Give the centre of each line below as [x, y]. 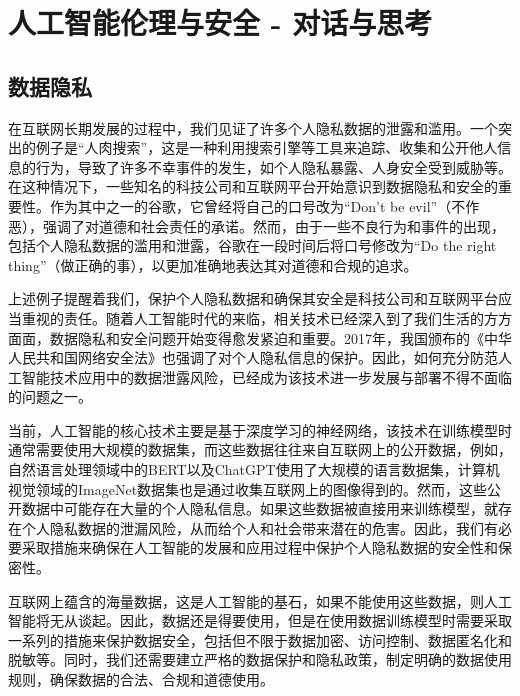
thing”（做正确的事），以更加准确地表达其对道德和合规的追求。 [213, 264]
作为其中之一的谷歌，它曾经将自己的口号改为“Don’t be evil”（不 [257, 205]
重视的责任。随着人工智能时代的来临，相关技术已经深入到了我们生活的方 [259, 317]
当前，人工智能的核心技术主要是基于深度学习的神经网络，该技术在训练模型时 [260, 429]
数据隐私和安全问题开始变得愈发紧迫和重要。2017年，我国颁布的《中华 [280, 337]
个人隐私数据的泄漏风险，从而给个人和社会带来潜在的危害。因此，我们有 [259, 527]
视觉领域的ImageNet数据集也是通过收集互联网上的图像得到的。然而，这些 [248, 488]
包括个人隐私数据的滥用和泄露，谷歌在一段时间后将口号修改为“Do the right [252, 245]
